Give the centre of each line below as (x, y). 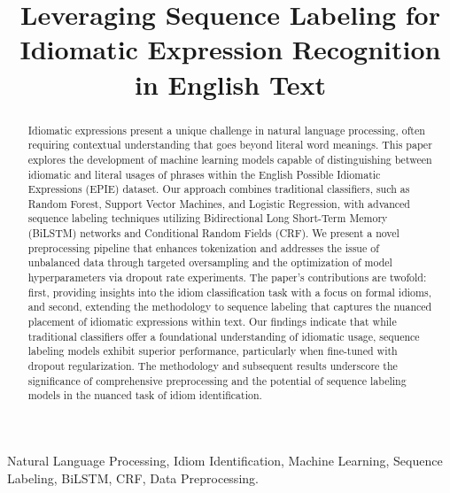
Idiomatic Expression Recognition (230, 49)
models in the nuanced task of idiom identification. (145, 395)
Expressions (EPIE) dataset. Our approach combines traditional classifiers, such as (219, 189)
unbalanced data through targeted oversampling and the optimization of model (210, 262)
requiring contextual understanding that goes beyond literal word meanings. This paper (230, 145)
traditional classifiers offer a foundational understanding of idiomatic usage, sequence (224, 336)
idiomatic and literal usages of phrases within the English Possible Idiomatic (204, 174)
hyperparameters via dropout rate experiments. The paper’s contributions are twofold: (227, 277)
